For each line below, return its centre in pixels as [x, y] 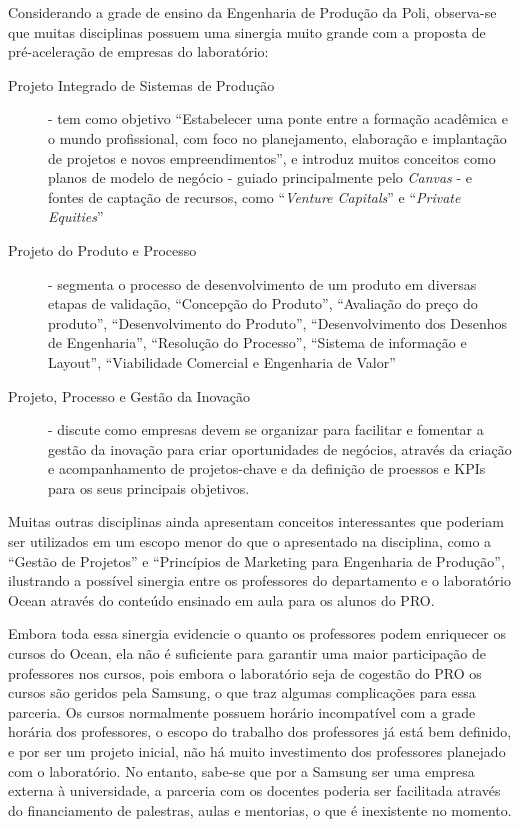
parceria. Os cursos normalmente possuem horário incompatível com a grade [242, 711]
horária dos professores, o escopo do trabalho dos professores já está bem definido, [260, 731]
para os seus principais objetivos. [149, 487]
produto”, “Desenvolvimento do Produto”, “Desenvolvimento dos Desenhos [277, 322]
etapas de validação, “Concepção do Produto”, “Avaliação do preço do [263, 303]
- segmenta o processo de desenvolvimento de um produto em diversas [262, 283]
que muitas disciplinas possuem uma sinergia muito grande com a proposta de [247, 31]
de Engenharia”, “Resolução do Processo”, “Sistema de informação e [257, 342]
